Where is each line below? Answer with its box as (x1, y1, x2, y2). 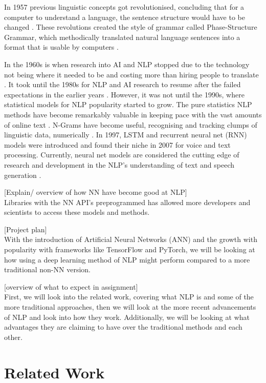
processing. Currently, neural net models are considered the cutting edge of (4, 149, 239, 160)
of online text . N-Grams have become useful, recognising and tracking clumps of (4, 119, 257, 130)
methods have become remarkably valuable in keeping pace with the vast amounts (4, 109, 262, 119)
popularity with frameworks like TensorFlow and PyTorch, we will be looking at (4, 244, 255, 255)
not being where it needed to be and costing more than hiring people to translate (4, 69, 259, 79)
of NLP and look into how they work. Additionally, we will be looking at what (4, 311, 250, 322)
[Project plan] (4, 224, 47, 234)
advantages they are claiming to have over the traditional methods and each (4, 321, 242, 332)
